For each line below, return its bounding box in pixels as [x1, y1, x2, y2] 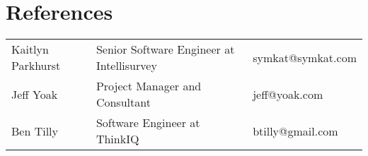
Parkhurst [11, 57, 61, 74]
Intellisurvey [96, 57, 157, 74]
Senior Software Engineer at [96, 41, 235, 58]
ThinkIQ [96, 131, 139, 148]
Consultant [96, 94, 151, 111]
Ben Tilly [11, 122, 59, 139]
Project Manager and [96, 78, 202, 95]
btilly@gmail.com [253, 122, 338, 139]
